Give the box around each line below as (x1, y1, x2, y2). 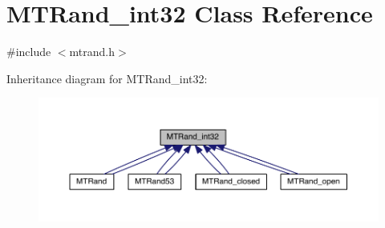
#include (6, 43, 51, 60)
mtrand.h (69, 43, 115, 60)
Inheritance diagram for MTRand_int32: (6, 70, 208, 86)
